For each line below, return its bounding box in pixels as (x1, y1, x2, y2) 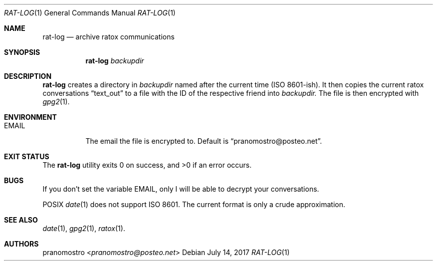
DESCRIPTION (4, 72, 52, 80)
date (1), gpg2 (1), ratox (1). (42, 224, 125, 233)
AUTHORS (4, 240, 39, 248)
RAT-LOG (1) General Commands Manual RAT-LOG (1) (4, 8, 176, 17)
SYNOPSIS (4, 48, 40, 56)
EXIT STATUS (4, 152, 49, 161)
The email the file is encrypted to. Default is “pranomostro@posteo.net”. (85, 137, 322, 145)
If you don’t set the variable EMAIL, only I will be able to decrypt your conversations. (42, 185, 319, 193)
